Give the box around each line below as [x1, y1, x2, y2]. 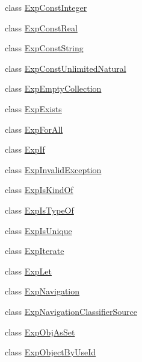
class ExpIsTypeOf [5, 203, 74, 216]
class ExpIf [5, 143, 45, 156]
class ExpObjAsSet [5, 325, 75, 338]
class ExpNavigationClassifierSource [5, 305, 137, 317]
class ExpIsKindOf [5, 183, 73, 196]
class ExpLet [5, 264, 52, 277]
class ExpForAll [5, 122, 63, 135]
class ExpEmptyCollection [5, 82, 102, 95]
